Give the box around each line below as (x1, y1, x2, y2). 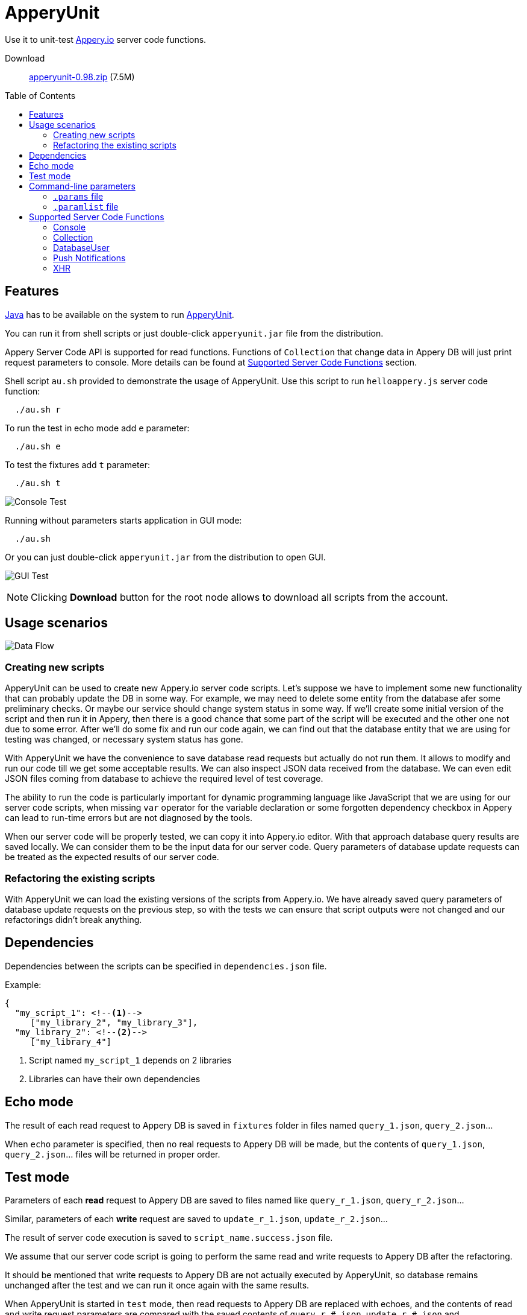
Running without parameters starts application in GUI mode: (5, 515, 242, 525)
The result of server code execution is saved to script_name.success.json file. (5, 1232, 333, 1243)
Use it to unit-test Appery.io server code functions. (5, 34, 207, 45)
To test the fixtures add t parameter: (5, 459, 150, 470)
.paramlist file (53, 201, 119, 212)
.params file (53, 191, 104, 201)
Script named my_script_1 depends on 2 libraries (29, 1054, 232, 1065)
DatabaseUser (53, 242, 110, 253)
